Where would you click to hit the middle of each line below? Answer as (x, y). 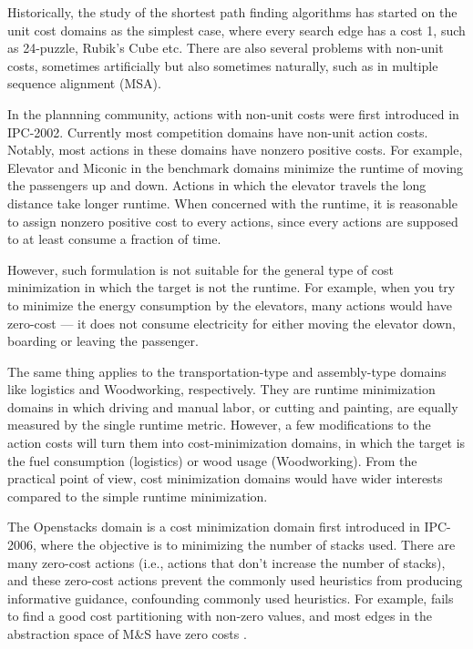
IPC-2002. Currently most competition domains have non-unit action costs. (218, 132)
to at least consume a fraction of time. (114, 239)
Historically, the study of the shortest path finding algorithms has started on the (232, 12)
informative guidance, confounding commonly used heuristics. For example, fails (231, 598)
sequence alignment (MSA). (84, 83)
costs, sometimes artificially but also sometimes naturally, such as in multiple (223, 65)
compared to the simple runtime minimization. (138, 496)
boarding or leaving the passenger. (103, 341)
